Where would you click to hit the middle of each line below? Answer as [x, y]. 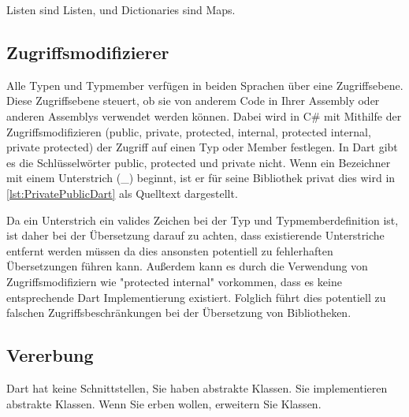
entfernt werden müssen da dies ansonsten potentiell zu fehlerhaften [170, 250]
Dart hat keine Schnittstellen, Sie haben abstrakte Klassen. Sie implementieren [197, 387]
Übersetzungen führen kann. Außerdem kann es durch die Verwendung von [187, 266]
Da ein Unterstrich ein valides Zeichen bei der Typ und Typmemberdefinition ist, [203, 220]
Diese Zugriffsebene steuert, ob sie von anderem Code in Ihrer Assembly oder [193, 101]
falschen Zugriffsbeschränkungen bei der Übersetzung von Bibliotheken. [179, 313]
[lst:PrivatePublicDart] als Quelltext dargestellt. [122, 193]
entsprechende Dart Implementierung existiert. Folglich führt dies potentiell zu [196, 297]
